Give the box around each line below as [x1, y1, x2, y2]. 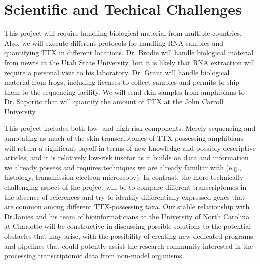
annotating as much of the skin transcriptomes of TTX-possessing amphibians [4, 133, 243, 143]
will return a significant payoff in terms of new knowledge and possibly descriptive [4, 142, 256, 153]
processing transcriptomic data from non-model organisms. [4, 250, 184, 261]
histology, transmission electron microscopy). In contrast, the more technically [4, 172, 244, 182]
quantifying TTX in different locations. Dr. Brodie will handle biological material [4, 47, 254, 58]
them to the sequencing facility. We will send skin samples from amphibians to [4, 86, 245, 97]
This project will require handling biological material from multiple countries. [4, 28, 242, 38]
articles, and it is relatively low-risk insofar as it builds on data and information [4, 152, 249, 163]
